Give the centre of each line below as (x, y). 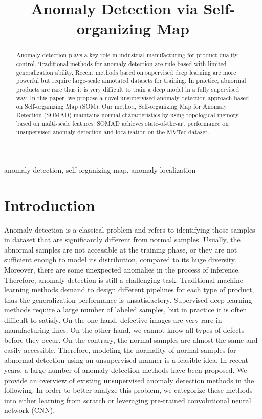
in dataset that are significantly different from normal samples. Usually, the (122, 239)
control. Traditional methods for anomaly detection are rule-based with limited (121, 64)
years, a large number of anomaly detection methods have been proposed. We (126, 370)
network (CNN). (30, 410)
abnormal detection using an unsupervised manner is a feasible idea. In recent (126, 360)
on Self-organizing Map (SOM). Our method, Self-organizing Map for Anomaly (122, 106)
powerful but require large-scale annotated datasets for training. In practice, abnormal (131, 81)
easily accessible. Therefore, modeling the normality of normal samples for (120, 350)
